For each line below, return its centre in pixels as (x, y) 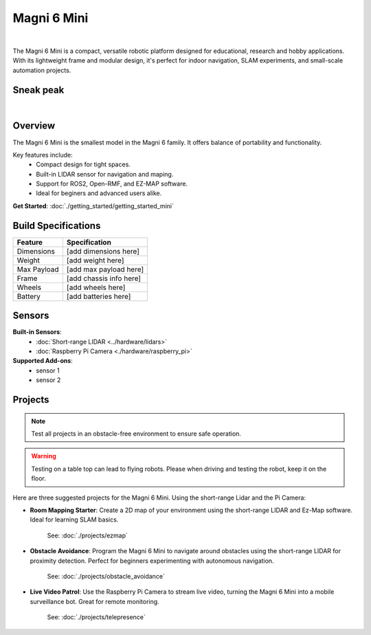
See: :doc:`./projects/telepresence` (96, 617)
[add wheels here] (96, 287)
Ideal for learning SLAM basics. (74, 520)
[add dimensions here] (103, 251)
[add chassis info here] (103, 278)
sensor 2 (48, 380)
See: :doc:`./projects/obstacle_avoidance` (106, 576)
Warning (44, 456)
